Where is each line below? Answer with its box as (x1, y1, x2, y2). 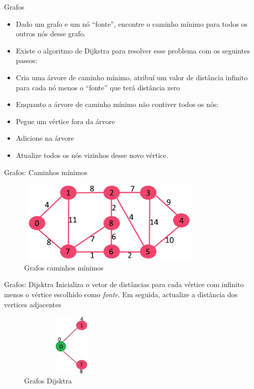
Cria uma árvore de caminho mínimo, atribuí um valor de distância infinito (16, 72, 248, 82)
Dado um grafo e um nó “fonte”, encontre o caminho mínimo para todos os (16, 18, 247, 29)
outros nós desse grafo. (16, 28, 86, 39)
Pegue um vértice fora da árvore (16, 116, 115, 126)
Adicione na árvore (16, 133, 74, 143)
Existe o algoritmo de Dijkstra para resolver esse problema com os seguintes (16, 45, 250, 55)
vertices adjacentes (4, 299, 61, 309)
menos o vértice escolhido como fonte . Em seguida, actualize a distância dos (4, 289, 238, 300)
